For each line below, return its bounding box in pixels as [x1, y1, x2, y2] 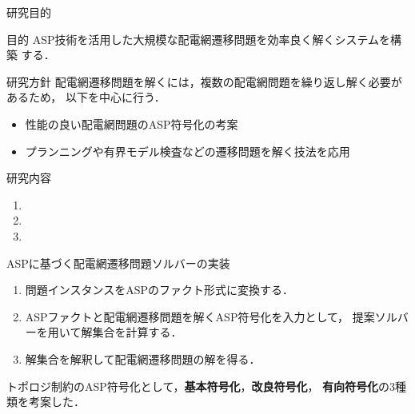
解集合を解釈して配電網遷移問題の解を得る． [25, 350, 261, 367]
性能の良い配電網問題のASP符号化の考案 [25, 115, 238, 132]
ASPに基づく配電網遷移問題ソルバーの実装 [6, 254, 230, 271]
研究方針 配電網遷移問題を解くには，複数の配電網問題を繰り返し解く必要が [6, 73, 402, 90]
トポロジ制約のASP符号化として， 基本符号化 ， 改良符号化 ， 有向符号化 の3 [6, 377, 396, 394]
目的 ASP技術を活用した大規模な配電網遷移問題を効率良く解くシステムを [6, 30, 391, 47]
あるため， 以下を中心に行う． [6, 89, 166, 105]
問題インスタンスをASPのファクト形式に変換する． [25, 281, 294, 298]
